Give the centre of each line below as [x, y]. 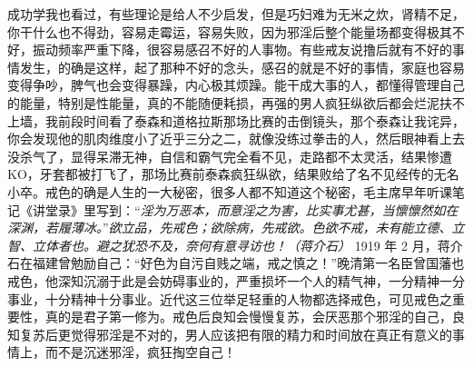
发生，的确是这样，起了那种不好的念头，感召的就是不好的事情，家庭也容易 [242, 67]
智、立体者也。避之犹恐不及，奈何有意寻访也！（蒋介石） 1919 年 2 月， [222, 245]
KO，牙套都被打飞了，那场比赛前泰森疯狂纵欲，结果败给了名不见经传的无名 [233, 174]
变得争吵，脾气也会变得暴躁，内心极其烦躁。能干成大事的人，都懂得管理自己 [236, 85]
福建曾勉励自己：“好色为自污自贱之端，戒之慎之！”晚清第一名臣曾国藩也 [248, 263]
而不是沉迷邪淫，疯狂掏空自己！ [140, 352]
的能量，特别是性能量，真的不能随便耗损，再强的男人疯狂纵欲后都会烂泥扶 [230, 102]
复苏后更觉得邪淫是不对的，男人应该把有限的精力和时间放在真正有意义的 [236, 334]
